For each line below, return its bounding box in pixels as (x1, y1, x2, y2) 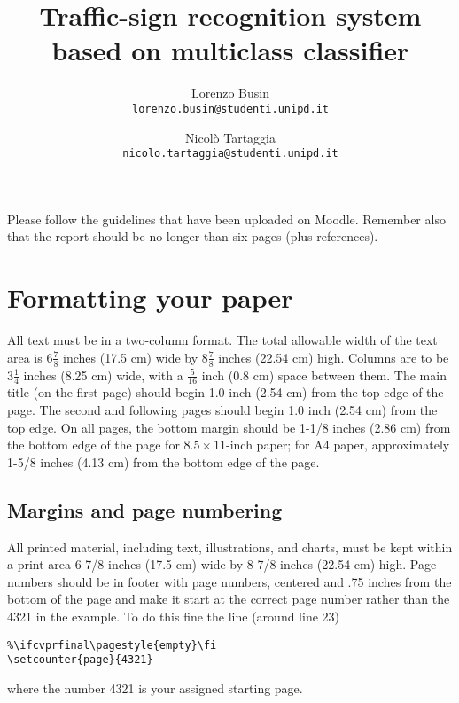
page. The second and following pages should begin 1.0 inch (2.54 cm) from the (7, 400, 438, 418)
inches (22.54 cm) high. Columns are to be (218, 348, 449, 366)
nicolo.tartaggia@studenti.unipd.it (122, 147, 338, 160)
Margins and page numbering (7, 496, 283, 523)
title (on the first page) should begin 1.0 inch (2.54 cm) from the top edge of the (7, 383, 444, 402)
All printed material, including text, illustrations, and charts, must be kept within (7, 537, 453, 556)
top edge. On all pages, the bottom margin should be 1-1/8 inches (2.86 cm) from (7, 418, 451, 436)
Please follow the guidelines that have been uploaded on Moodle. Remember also (7, 209, 446, 228)
